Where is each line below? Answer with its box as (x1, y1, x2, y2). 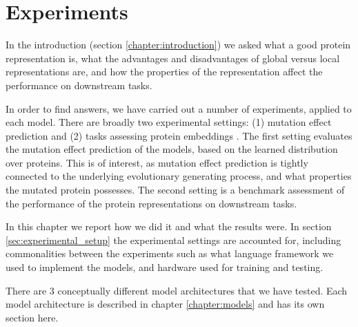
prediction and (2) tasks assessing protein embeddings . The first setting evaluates (6, 128, 352, 142)
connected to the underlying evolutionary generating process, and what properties (6, 169, 352, 183)
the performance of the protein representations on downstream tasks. (6, 196, 297, 210)
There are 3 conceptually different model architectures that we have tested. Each (6, 283, 348, 297)
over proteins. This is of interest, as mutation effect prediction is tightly (6, 155, 308, 169)
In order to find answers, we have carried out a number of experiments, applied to (6, 101, 352, 115)
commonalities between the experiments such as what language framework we (6, 246, 334, 261)
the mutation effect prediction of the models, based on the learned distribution (6, 142, 338, 156)
